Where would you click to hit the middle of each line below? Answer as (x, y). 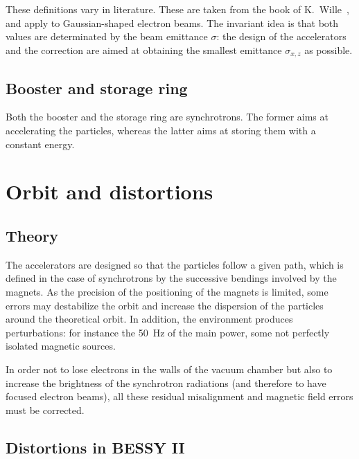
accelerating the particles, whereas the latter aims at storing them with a (161, 130)
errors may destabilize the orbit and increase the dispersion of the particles (165, 305)
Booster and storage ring (97, 88)
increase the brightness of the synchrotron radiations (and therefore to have (166, 382)
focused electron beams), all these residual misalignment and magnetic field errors (179, 396)
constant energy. (40, 144)
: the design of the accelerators (281, 36)
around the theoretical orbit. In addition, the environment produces (149, 319)
